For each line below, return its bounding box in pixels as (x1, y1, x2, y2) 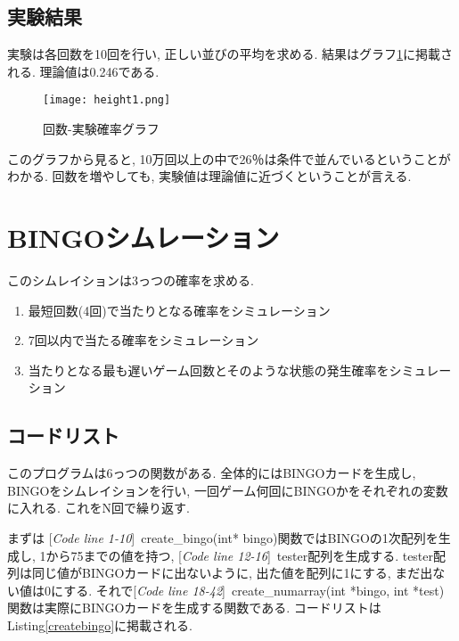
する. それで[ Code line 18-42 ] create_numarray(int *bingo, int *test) (63, 580, 445, 599)
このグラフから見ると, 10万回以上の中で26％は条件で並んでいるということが (7, 149, 451, 168)
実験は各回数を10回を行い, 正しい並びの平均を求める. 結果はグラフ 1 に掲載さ (7, 45, 454, 63)
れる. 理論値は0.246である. (7, 62, 160, 80)
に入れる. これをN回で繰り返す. (7, 498, 190, 517)
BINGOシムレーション (7, 219, 280, 256)
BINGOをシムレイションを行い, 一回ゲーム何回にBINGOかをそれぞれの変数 (7, 481, 448, 499)
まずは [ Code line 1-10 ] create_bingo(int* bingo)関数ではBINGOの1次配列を (7, 528, 439, 546)
